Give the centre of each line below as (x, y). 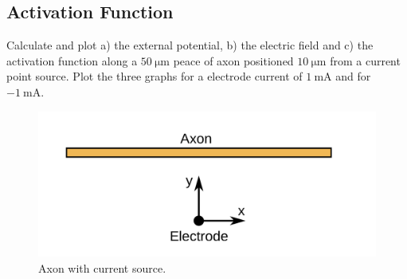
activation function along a (72, 60)
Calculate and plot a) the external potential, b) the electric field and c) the (190, 45)
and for (353, 76)
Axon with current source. (102, 267)
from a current (365, 60)
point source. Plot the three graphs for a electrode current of (155, 76)
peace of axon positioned (233, 60)
